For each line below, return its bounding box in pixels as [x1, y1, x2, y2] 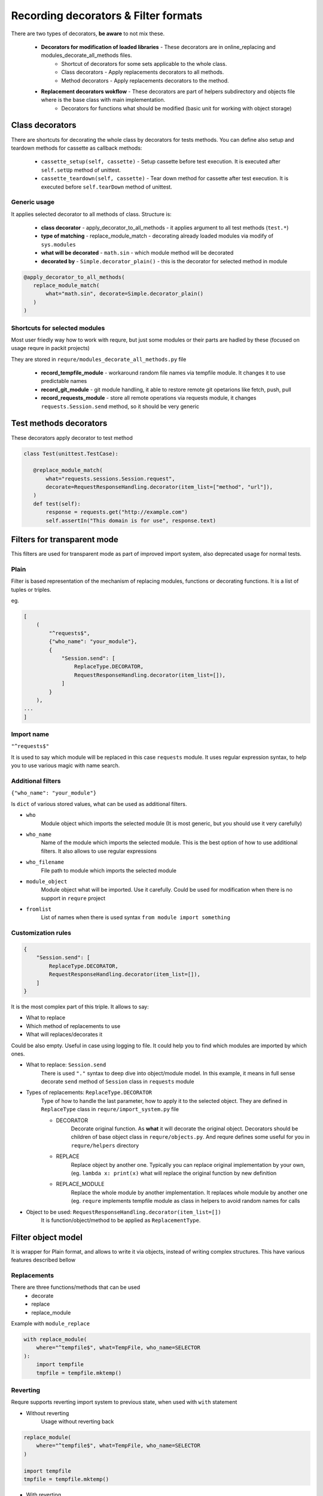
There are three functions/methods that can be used [11, 1284, 141, 1291]
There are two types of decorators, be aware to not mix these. [11, 30, 165, 37]
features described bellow [11, 1257, 76, 1264]
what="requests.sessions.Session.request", [45, 475, 176, 482]
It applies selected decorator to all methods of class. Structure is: [11, 210, 172, 218]
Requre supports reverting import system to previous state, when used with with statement [11, 1398, 237, 1406]
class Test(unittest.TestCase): [23, 450, 119, 457]
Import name [11, 730, 50, 738]
